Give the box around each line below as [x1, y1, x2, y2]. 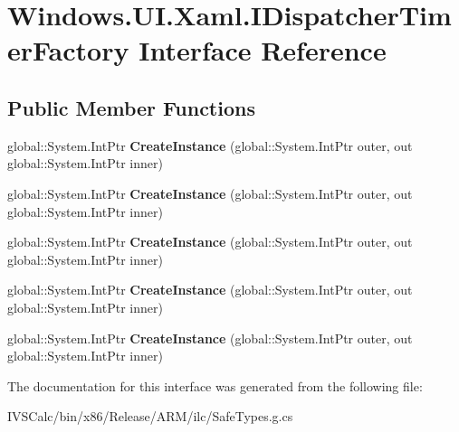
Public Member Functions [7, 93, 255, 121]
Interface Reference [139, 32, 387, 69]
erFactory [7, 32, 129, 69]
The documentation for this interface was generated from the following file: [7, 376, 423, 395]
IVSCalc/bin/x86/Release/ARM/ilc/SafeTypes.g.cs [7, 407, 293, 426]
